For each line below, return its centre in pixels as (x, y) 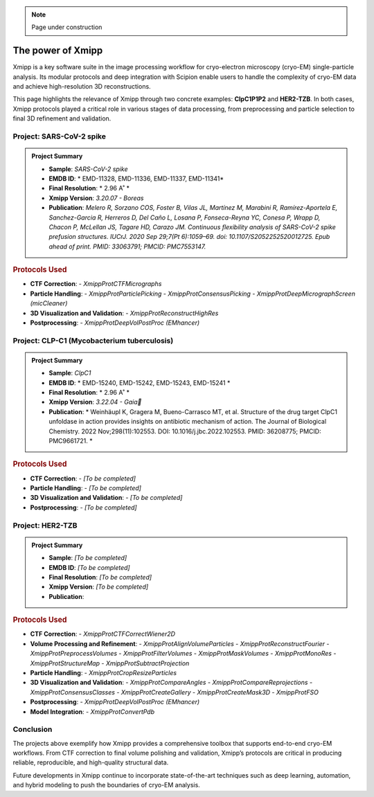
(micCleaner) (49, 303)
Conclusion (33, 729)
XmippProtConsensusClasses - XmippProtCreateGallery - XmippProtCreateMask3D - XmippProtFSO (174, 692)
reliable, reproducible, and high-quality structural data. (91, 762)
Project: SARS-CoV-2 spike (60, 136)
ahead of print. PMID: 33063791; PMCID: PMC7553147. (127, 247)
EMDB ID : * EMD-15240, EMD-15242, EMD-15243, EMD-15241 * (140, 383)
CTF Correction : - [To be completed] (83, 478)
